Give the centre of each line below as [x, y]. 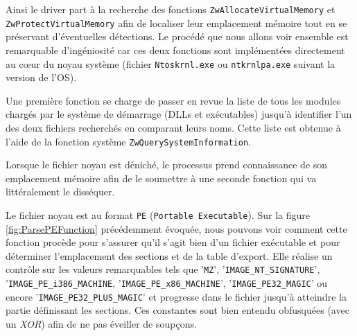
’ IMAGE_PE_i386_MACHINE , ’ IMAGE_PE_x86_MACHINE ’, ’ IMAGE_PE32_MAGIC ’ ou [167, 283]
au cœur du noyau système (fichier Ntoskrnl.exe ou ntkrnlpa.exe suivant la [171, 63]
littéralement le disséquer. [60, 192]
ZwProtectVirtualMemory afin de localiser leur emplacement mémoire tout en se [176, 23]
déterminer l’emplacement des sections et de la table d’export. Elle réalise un [169, 255]
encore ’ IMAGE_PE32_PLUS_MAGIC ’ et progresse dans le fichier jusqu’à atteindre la [176, 296]
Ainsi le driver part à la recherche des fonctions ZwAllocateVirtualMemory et [171, 9]
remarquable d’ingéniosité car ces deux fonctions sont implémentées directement [175, 50]
